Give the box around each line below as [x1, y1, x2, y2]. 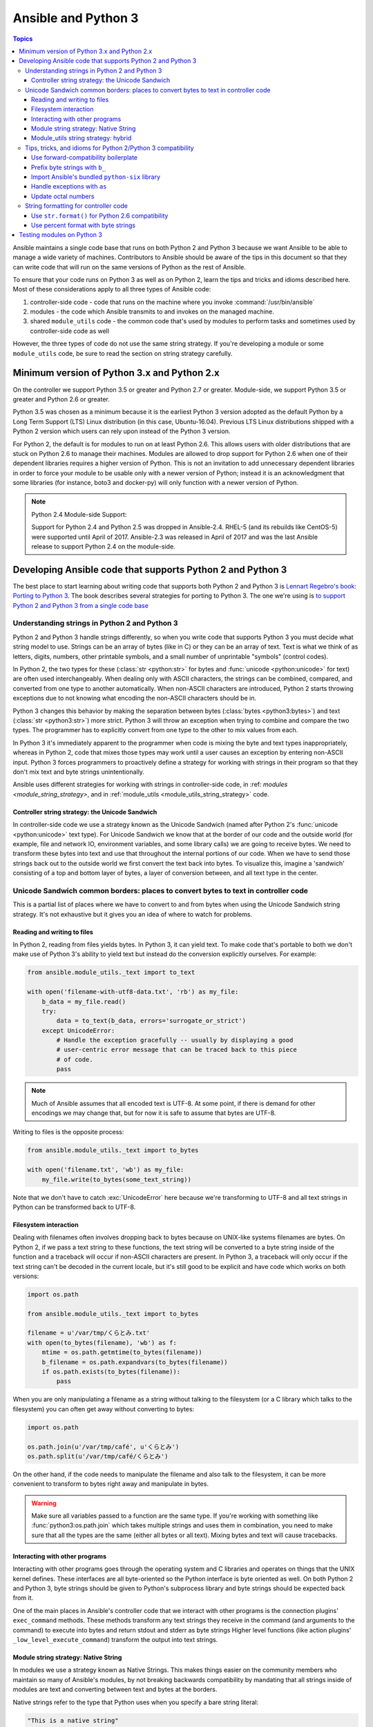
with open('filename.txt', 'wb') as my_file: [27, 1166, 184, 1174]
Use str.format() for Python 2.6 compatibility [31, 211, 169, 220]
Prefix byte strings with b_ [31, 163, 106, 171]
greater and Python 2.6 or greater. [12, 394, 110, 403]
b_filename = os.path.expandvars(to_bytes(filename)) [41, 1358, 228, 1366]
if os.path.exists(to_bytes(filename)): [41, 1368, 181, 1376]
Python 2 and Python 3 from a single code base [12, 601, 149, 609]
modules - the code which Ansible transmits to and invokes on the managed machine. [30, 307, 274, 316]
